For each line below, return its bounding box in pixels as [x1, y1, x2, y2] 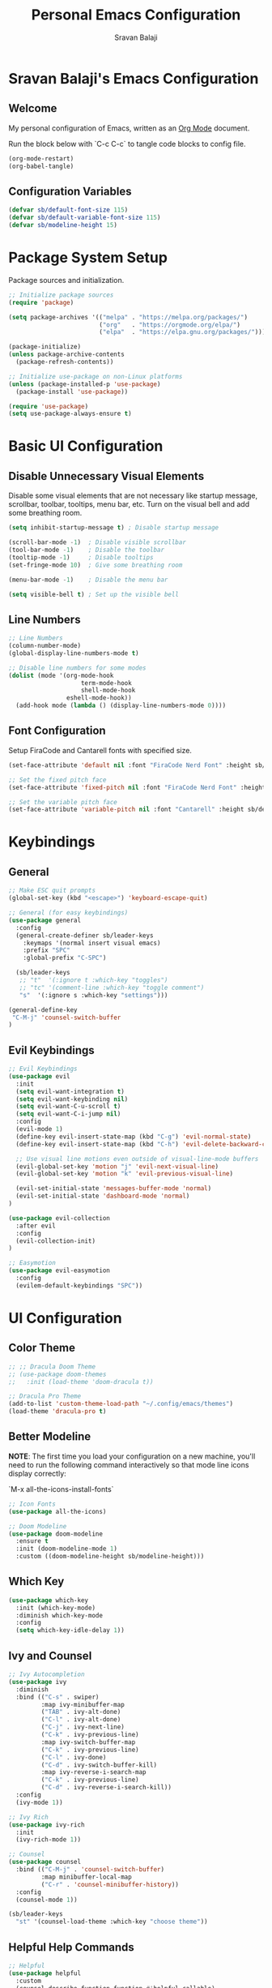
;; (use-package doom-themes [8, 1370, 107, 1378]
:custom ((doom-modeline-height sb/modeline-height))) [15, 1553, 205, 1561]
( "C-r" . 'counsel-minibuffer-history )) [40, 1880, 180, 1888]
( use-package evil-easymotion [8, 1266, 111, 1275]
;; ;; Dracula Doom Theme [8, 1362, 96, 1371]
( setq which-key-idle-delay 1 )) [15, 1626, 125, 1635]
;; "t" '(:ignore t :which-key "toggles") [19, 976, 168, 984]
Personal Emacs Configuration [31, 6, 241, 24]
